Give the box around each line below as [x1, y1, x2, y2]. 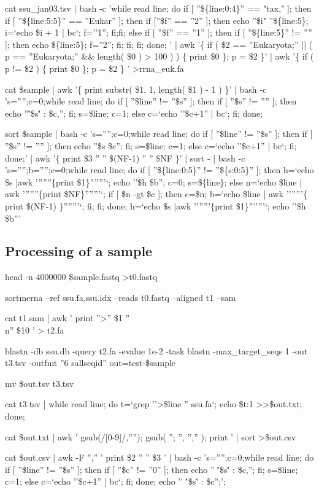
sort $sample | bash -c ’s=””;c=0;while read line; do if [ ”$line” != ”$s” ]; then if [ [5, 127, 313, 140]
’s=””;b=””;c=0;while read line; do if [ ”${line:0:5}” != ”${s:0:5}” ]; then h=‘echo [5, 163, 314, 176]
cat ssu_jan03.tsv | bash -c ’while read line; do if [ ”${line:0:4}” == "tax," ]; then [5, 2, 312, 14]
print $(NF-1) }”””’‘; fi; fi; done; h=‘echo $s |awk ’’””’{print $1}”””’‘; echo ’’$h [5, 199, 306, 212]
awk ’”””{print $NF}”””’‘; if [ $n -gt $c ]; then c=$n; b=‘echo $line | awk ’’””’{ [5, 187, 307, 200]
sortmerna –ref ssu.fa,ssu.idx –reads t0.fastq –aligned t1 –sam [5, 291, 236, 303]
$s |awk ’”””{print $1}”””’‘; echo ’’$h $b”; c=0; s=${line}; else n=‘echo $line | [5, 175, 302, 188]
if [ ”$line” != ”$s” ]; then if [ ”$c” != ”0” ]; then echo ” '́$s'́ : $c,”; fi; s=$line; [5, 463, 298, 475]
